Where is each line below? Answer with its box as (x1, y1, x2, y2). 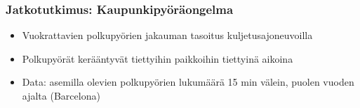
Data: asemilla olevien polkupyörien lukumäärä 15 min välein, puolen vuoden (22, 75, 354, 89)
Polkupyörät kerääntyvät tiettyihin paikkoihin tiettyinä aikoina (22, 51, 293, 65)
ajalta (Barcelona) (22, 88, 100, 102)
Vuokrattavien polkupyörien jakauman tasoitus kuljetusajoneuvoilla (22, 28, 313, 43)
